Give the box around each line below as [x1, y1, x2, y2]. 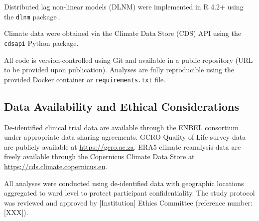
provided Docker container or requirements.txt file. [4, 74, 166, 84]
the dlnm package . [4, 11, 61, 21]
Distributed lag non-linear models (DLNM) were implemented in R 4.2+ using [4, 1, 244, 11]
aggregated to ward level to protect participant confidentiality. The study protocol [4, 188, 255, 198]
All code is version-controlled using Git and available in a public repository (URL [4, 54, 253, 65]
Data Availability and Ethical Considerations [4, 98, 239, 114]
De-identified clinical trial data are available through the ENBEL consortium [4, 122, 239, 132]
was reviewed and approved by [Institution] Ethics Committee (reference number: [4, 197, 253, 208]
